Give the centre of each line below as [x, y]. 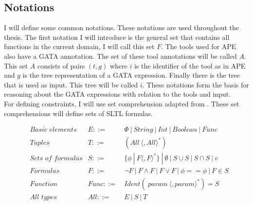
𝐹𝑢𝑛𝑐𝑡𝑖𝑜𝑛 [44, 184]
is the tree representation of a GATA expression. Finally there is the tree [131, 75]
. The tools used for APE [199, 46]
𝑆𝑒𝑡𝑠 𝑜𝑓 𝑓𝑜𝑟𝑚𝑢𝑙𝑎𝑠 [56, 159]
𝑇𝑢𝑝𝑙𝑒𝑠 [40, 143]
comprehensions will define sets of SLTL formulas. [78, 113]
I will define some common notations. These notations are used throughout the [122, 27]
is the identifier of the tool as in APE [190, 65]
